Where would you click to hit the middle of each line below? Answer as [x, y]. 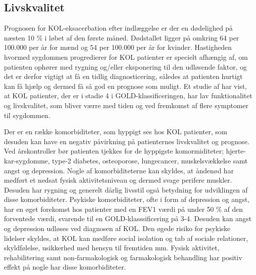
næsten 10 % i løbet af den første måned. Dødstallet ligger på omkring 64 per [122, 37]
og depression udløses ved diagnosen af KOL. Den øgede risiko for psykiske [117, 228]
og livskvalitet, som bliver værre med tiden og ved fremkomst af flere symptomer [126, 105]
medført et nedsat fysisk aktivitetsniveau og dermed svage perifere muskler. [118, 180]
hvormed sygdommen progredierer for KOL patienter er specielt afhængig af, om [126, 57]
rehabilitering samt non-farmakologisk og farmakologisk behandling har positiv [123, 257]
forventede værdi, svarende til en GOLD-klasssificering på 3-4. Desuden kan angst [128, 218]
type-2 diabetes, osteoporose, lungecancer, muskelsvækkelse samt [150, 160]
